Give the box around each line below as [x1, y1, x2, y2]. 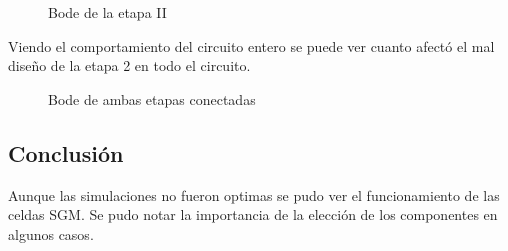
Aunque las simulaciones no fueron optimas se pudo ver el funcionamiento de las [8, 184, 500, 205]
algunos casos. [8, 223, 94, 244]
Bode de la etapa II [48, 2, 167, 22]
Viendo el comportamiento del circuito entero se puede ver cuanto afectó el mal [8, 35, 495, 56]
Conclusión [8, 137, 124, 168]
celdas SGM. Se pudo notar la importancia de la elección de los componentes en [8, 204, 498, 225]
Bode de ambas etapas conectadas [48, 88, 256, 109]
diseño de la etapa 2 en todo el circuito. [8, 55, 251, 76]
